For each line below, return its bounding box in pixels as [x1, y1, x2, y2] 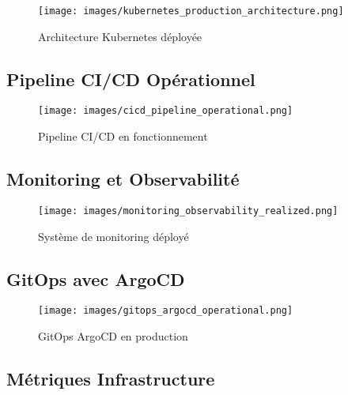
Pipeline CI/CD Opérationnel [6, 66, 255, 91]
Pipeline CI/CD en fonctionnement [38, 128, 208, 145]
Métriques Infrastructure [6, 367, 215, 390]
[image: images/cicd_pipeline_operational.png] [38, 105, 293, 117]
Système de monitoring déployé [38, 228, 189, 244]
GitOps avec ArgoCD [6, 266, 185, 291]
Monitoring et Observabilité [6, 167, 240, 191]
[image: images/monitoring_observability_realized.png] [38, 205, 339, 216]
